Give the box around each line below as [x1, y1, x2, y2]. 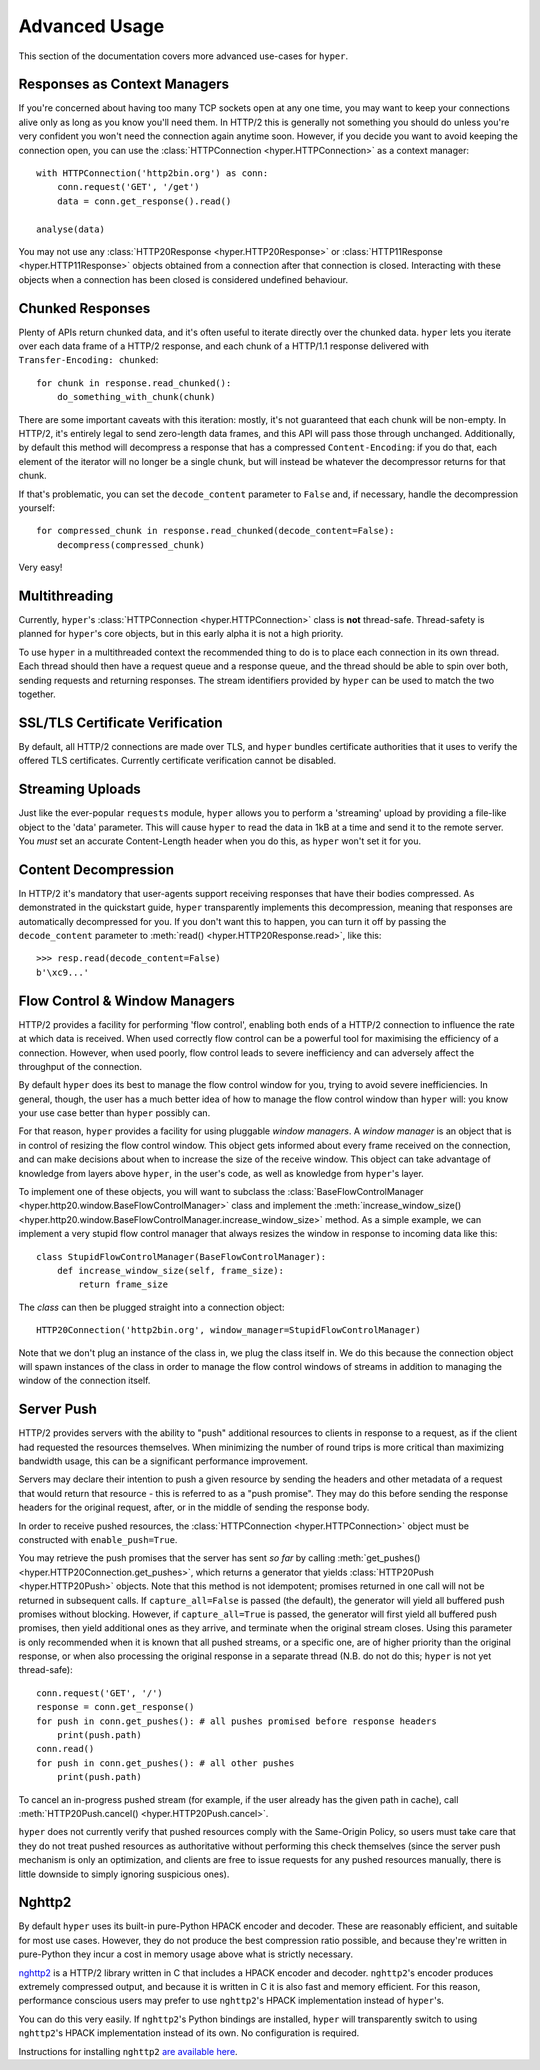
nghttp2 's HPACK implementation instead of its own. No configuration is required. [18, 2027, 360, 2039]
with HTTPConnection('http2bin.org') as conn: [36, 168, 269, 179]
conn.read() [36, 1743, 95, 1755]
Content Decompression [18, 861, 175, 878]
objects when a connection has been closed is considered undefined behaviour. [18, 273, 349, 285]
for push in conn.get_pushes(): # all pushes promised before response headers [36, 1715, 437, 1727]
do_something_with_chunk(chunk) [56, 391, 216, 403]
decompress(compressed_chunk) [56, 539, 205, 550]
